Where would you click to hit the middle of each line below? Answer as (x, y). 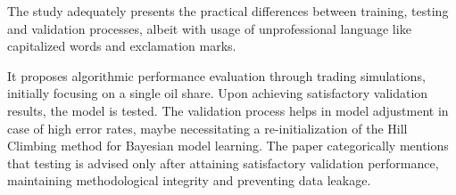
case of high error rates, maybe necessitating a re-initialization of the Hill (207, 128)
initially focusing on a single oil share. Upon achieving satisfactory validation (218, 93)
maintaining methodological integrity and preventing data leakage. (189, 180)
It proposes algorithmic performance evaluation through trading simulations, (216, 75)
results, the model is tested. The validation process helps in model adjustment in (228, 110)
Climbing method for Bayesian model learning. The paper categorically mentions (228, 146)
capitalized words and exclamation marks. (122, 46)
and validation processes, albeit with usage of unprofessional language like (209, 28)
